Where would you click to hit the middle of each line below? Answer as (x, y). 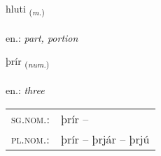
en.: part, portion (42, 37)
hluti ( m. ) (25, 9)
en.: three (25, 90)
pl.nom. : (30, 139)
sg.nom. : (30, 118)
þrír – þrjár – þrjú (105, 139)
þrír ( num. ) (28, 62)
